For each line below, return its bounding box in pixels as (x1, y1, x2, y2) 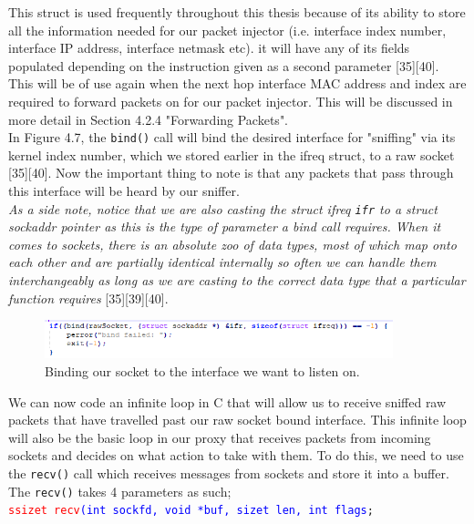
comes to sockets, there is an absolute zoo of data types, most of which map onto (8, 234, 457, 253)
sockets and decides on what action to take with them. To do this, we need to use (8, 446, 464, 465)
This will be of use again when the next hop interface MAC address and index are (8, 74, 467, 93)
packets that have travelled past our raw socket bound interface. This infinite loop (8, 410, 467, 429)
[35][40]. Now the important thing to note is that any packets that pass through (8, 163, 454, 182)
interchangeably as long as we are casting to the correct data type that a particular (8, 271, 466, 290)
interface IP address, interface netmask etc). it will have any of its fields (8, 38, 410, 57)
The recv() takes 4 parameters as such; (8, 481, 232, 500)
